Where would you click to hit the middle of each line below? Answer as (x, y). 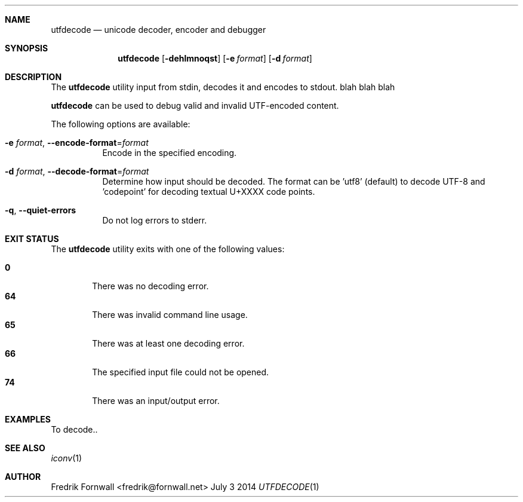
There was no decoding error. (150, 286)
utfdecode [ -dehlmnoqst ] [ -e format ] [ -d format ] (215, 58)
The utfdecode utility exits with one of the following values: (168, 249)
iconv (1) (67, 458)
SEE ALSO (25, 448)
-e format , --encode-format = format (77, 143)
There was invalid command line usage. (170, 315)
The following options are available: (121, 124)
